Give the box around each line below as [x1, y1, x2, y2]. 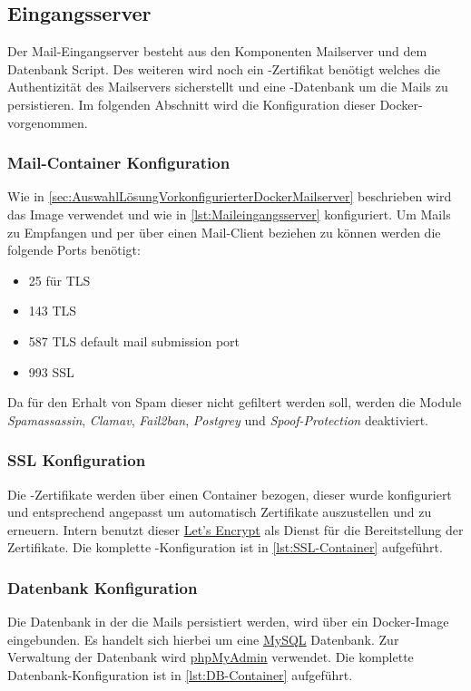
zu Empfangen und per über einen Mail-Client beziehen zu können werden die [7, 222, 441, 241]
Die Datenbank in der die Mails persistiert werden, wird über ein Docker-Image [7, 612, 449, 631]
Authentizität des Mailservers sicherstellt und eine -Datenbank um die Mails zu [7, 77, 448, 96]
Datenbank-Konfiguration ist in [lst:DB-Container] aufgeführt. [7, 665, 353, 684]
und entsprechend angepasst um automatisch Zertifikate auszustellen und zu [7, 502, 432, 521]
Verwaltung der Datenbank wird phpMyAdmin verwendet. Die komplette [7, 647, 414, 667]
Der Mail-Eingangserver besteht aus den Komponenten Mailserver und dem [7, 42, 427, 61]
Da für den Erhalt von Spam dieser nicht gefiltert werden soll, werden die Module [7, 393, 462, 412]
